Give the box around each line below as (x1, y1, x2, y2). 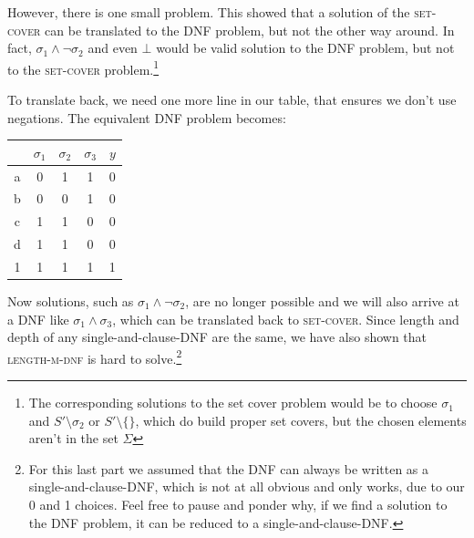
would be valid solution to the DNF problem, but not (156, 38, 455, 57)
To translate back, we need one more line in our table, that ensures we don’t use (7, 90, 457, 109)
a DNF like (7, 309, 69, 328)
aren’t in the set (28, 429, 118, 448)
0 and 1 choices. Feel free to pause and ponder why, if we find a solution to (28, 495, 448, 514)
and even (88, 38, 138, 57)
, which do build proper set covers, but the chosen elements (135, 410, 467, 429)
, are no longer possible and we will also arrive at (185, 292, 459, 311)
